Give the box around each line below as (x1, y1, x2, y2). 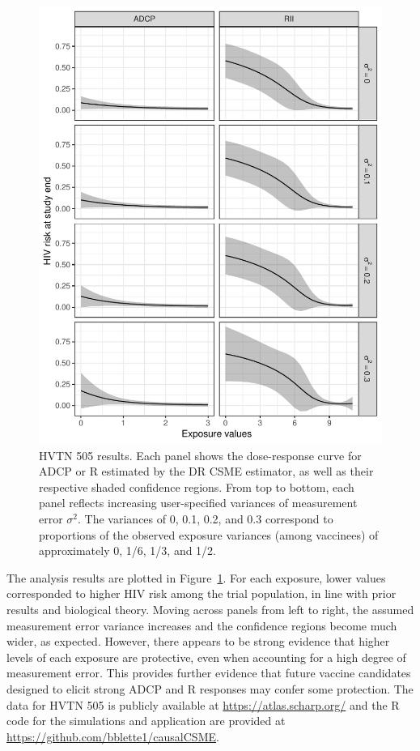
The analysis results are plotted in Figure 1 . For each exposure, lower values (6, 569, 386, 586)
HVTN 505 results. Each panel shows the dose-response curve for (39, 446, 362, 463)
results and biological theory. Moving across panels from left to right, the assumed (6, 600, 414, 617)
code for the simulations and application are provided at (6, 712, 286, 729)
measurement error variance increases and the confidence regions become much (6, 617, 397, 634)
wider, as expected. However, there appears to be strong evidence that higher (6, 633, 390, 650)
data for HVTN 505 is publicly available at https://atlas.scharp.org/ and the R (6, 696, 400, 713)
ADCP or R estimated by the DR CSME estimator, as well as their (39, 463, 374, 480)
